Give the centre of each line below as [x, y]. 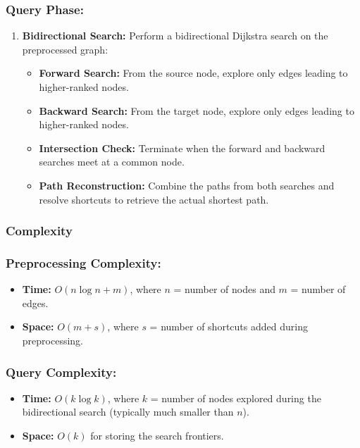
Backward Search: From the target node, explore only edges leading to [197, 110]
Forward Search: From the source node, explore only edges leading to [193, 73]
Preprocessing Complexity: [83, 262]
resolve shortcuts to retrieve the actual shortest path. [154, 199]
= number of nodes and [224, 289]
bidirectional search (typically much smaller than [128, 412]
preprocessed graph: [65, 49]
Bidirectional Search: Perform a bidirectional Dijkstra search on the [175, 36]
